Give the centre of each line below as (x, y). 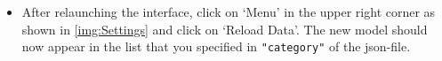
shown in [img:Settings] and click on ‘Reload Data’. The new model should (225, 29)
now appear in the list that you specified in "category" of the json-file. (216, 46)
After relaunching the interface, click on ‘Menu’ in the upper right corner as (229, 11)
